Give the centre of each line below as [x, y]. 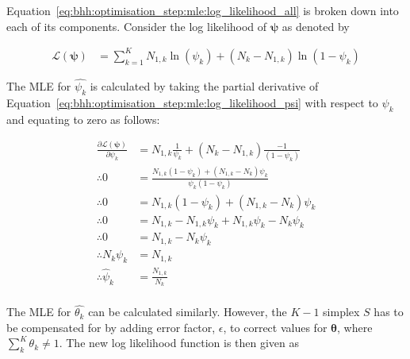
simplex [341, 312]
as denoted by [316, 26]
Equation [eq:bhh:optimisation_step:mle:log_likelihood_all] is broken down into [203, 10]
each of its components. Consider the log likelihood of [137, 26]
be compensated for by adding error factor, [111, 327]
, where [355, 327]
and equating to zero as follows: [83, 119]
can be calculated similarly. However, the [188, 312]
